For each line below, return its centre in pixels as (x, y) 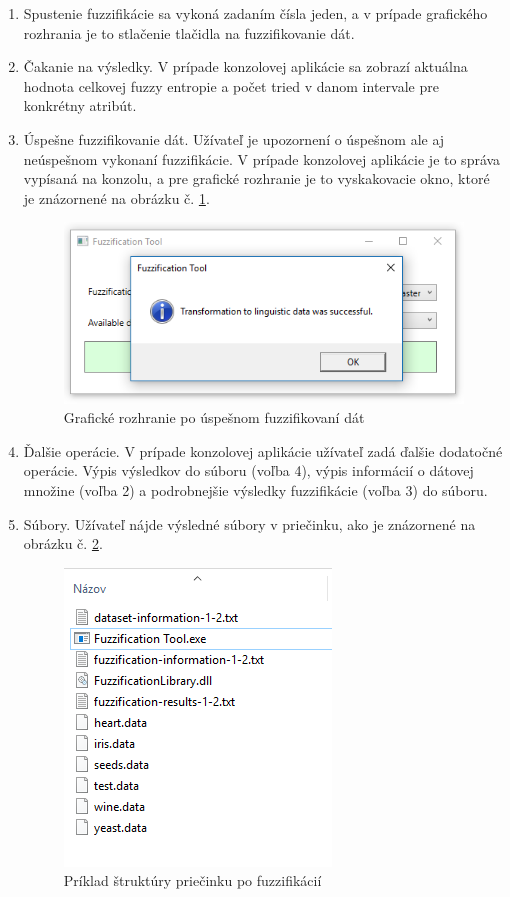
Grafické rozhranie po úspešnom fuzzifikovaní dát (214, 417)
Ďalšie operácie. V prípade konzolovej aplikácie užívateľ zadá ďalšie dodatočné (263, 450)
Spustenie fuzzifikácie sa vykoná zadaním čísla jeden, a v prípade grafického (255, 13)
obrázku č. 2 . (63, 543)
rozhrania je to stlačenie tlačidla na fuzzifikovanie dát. (189, 32)
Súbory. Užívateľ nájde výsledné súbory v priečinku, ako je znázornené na (249, 523)
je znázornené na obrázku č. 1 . (116, 197)
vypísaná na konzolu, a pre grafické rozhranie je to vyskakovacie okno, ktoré (256, 178)
